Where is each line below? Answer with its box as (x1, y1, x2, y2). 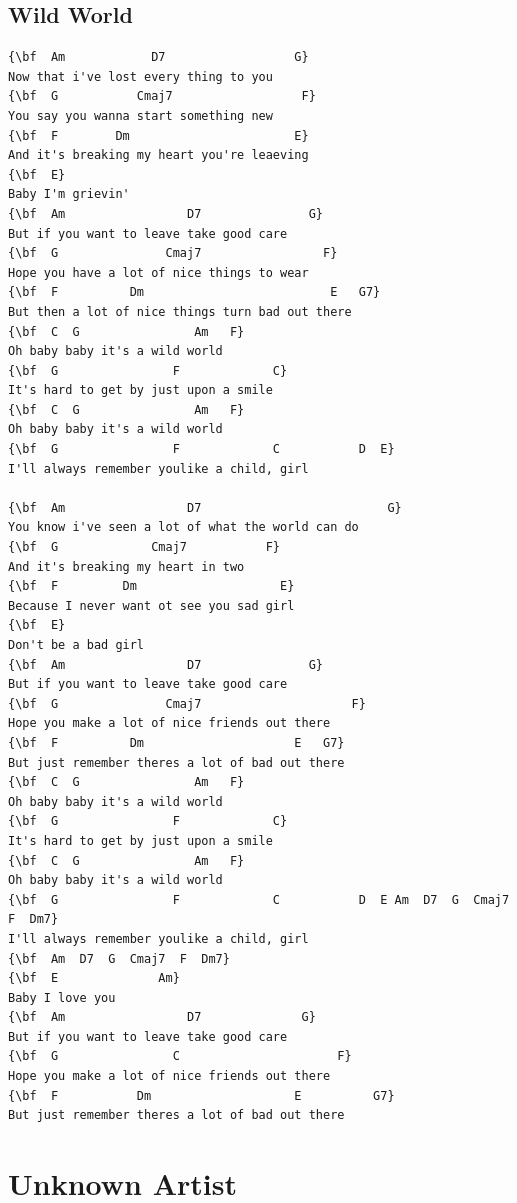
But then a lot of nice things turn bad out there (8, 304, 352, 319)
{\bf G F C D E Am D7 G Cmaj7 (8, 892, 510, 907)
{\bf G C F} (8, 1049, 352, 1064)
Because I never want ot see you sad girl (8, 598, 295, 613)
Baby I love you (8, 990, 116, 1005)
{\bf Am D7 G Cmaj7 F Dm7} (8, 951, 230, 966)
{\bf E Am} (8, 971, 180, 986)
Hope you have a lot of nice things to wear (8, 265, 309, 280)
